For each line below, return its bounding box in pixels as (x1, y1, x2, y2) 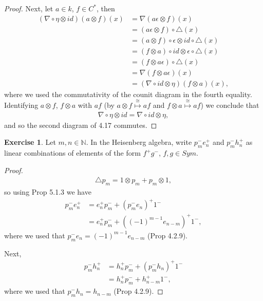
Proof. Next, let (4, 3, 53, 13)
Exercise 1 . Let (4, 137, 56, 147)
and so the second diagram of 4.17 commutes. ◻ (4, 119, 157, 130)
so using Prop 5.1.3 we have (4, 186, 91, 197)
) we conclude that (200, 100, 259, 110)
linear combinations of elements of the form (4, 147, 141, 158)
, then (96, 3, 115, 13)
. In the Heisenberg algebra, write (86, 137, 192, 147)
